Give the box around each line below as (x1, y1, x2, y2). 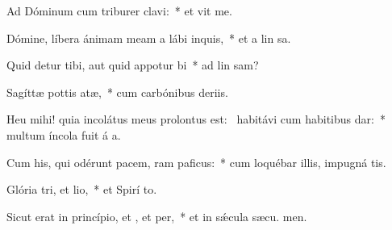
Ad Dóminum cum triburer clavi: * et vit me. (6, 2, 232, 19)
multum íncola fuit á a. (6, 126, 121, 143)
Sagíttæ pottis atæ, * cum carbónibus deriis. (6, 83, 228, 100)
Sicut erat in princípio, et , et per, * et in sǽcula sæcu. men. (6, 207, 307, 224)
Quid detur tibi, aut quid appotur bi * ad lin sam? (6, 56, 259, 73)
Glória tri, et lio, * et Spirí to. (6, 181, 157, 198)
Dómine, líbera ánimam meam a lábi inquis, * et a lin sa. (6, 29, 291, 46)
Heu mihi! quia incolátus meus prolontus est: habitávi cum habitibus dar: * (6, 111, 386, 128)
